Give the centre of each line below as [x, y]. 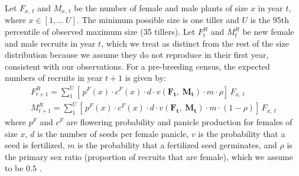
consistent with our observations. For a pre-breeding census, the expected [137, 66]
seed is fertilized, [35, 145]
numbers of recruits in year [54, 78]
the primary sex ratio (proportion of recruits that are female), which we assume [149, 156]
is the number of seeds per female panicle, [113, 133]
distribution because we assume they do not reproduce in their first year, [137, 55]
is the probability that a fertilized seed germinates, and [177, 145]
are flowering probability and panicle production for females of [179, 122]
